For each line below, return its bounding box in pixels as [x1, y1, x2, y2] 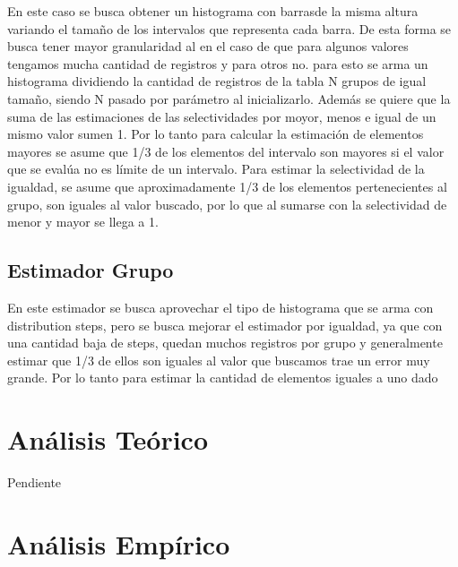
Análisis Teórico [7, 421, 209, 458]
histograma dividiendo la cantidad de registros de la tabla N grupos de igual [7, 72, 427, 90]
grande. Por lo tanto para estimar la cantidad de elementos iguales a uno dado [7, 368, 438, 387]
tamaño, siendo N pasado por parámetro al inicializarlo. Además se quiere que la [7, 89, 451, 107]
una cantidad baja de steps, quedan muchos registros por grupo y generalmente [7, 333, 443, 352]
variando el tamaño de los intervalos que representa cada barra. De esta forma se [7, 19, 452, 38]
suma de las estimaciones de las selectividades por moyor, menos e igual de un [7, 107, 436, 125]
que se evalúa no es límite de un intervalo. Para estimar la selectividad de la [7, 159, 425, 178]
